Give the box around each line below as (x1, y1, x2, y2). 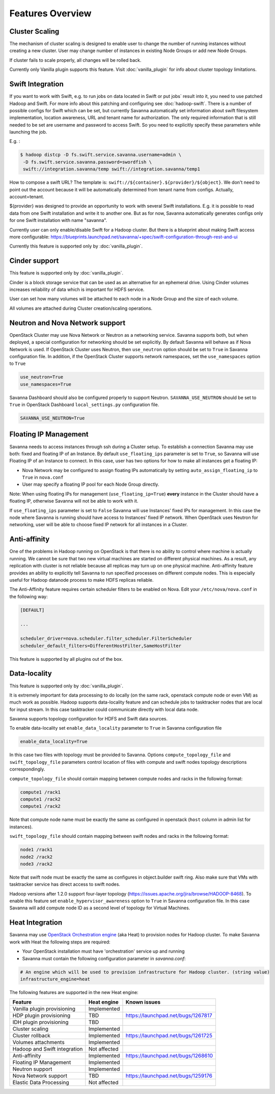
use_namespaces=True (20, 381, 71, 387)
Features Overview (9, 8, 92, 19)
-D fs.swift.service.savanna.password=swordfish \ (23, 159, 152, 165)
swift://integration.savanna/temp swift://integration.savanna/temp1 (23, 166, 201, 172)
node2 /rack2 (20, 854, 53, 860)
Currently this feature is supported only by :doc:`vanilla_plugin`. (9, 243, 143, 250)
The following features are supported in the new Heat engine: (9, 989, 139, 995)
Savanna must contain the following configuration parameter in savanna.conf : (22, 955, 186, 961)
